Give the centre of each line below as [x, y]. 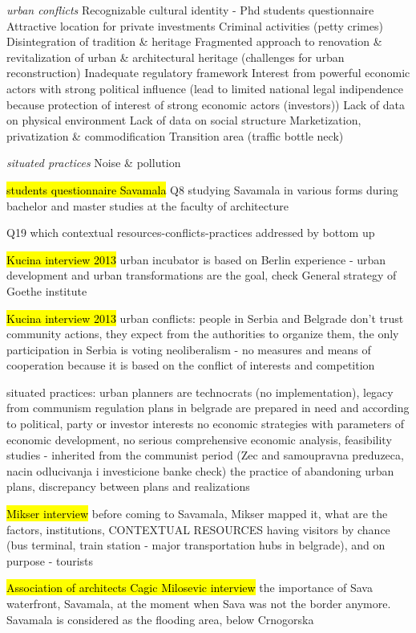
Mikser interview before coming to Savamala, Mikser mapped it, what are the [197, 514]
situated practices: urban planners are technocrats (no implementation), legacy [200, 392]
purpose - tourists [50, 560]
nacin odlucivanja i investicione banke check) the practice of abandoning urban [200, 470]
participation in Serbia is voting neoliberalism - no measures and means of [189, 349]
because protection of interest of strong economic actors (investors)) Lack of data [206, 104]
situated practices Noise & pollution [94, 163]
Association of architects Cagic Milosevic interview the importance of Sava [190, 588]
